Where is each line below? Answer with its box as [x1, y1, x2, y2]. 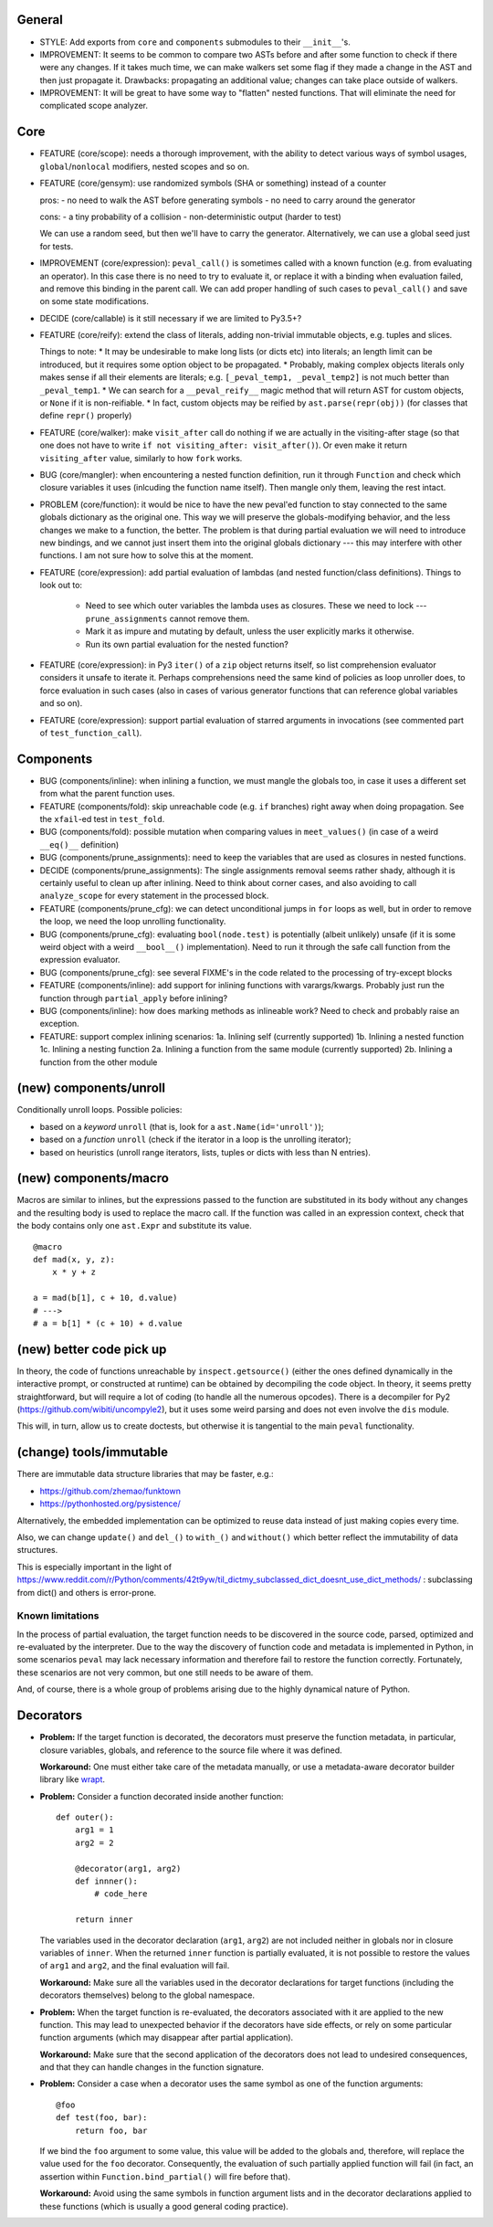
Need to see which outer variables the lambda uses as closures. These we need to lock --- [85, 600, 428, 611]
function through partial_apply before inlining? [39, 992, 228, 1004]
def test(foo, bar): [56, 2113, 148, 2123]
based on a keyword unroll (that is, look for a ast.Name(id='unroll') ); [39, 1121, 324, 1132]
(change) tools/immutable [16, 1444, 169, 1461]
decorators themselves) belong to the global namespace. [39, 1990, 256, 2000]
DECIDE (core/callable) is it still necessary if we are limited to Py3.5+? [39, 312, 302, 323]
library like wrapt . [39, 1774, 105, 1785]
